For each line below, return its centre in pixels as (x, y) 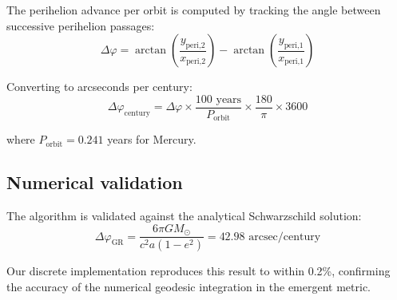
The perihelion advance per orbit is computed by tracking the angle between (194, 10)
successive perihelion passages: (81, 25)
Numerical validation (95, 182)
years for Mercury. (152, 139)
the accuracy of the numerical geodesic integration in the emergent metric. (189, 286)
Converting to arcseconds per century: (99, 87)
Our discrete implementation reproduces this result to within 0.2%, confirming (198, 271)
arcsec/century (285, 237)
